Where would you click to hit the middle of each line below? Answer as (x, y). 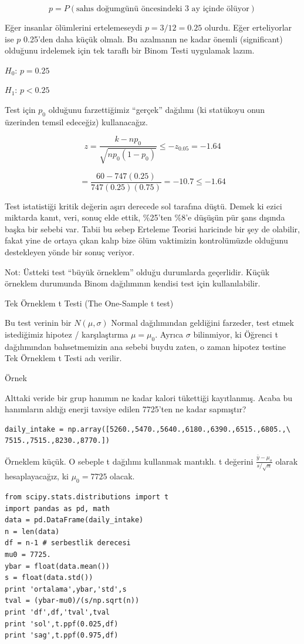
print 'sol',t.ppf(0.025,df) (62, 624)
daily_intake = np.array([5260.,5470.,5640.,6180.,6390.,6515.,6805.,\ (148, 429)
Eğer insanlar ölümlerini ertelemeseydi (74, 27)
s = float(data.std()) (49, 578)
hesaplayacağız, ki (37, 476)
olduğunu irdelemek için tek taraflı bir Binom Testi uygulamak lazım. (130, 50)
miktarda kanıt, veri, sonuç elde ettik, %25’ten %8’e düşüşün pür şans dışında (145, 217)
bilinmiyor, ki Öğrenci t (236, 334)
